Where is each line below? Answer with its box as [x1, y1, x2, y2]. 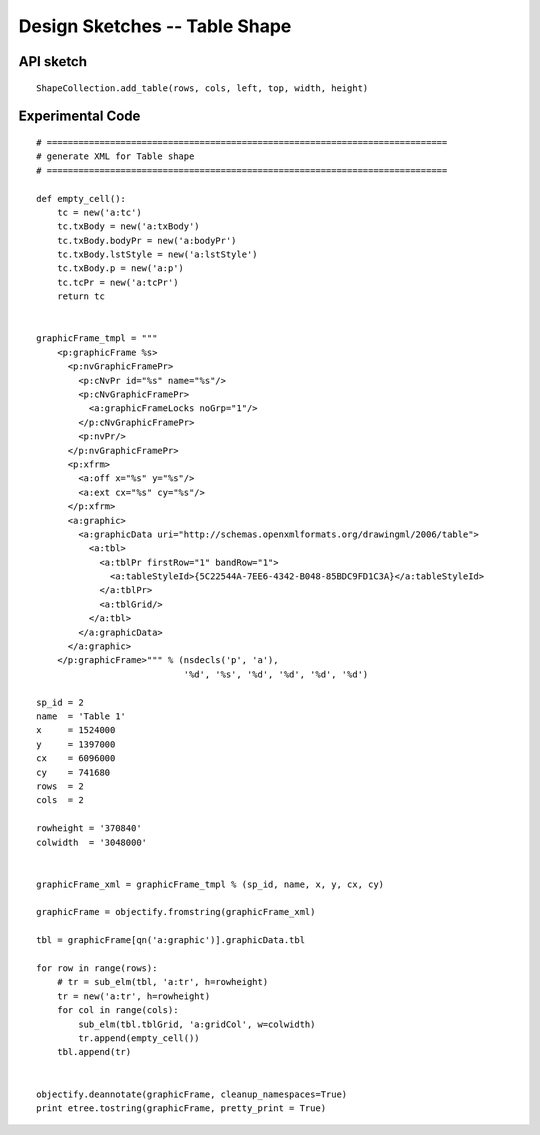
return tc [56, 291, 105, 302]
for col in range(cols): [56, 1005, 179, 1016]
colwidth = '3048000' [36, 836, 148, 848]
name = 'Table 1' [36, 710, 127, 722]
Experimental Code [18, 108, 141, 125]
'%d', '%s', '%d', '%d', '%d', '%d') [183, 668, 369, 680]
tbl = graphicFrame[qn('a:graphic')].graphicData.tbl [36, 935, 305, 946]
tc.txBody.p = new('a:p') [56, 263, 185, 274]
